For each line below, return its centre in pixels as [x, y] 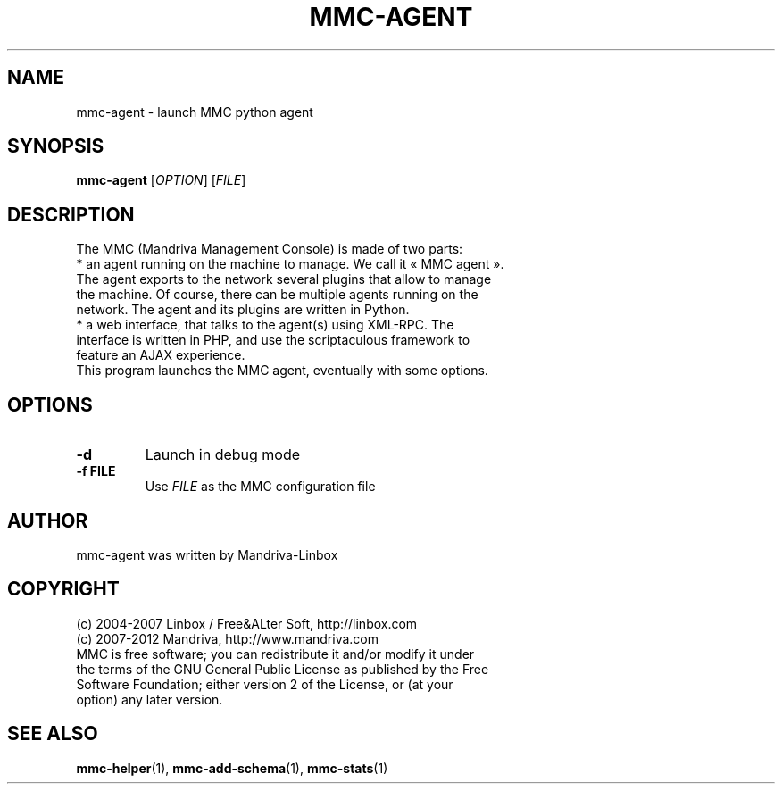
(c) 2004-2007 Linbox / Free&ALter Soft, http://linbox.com [247, 623]
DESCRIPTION [71, 214]
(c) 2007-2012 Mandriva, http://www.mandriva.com [227, 638]
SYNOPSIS [56, 146]
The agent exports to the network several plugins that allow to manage [284, 279]
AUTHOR [48, 520]
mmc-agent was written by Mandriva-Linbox [207, 554]
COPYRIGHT [63, 589]
